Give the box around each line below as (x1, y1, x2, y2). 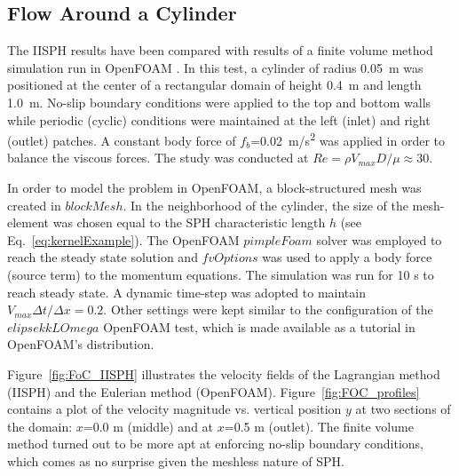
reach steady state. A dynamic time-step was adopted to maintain (7, 282, 366, 301)
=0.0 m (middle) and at (83, 416, 214, 435)
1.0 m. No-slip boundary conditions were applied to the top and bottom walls (7, 92, 431, 111)
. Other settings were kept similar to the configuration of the (103, 300, 433, 319)
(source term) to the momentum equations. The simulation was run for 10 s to (7, 265, 434, 283)
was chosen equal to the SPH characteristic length (52, 213, 326, 232)
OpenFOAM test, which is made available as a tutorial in (103, 317, 415, 336)
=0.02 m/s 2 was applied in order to (250, 129, 445, 149)
